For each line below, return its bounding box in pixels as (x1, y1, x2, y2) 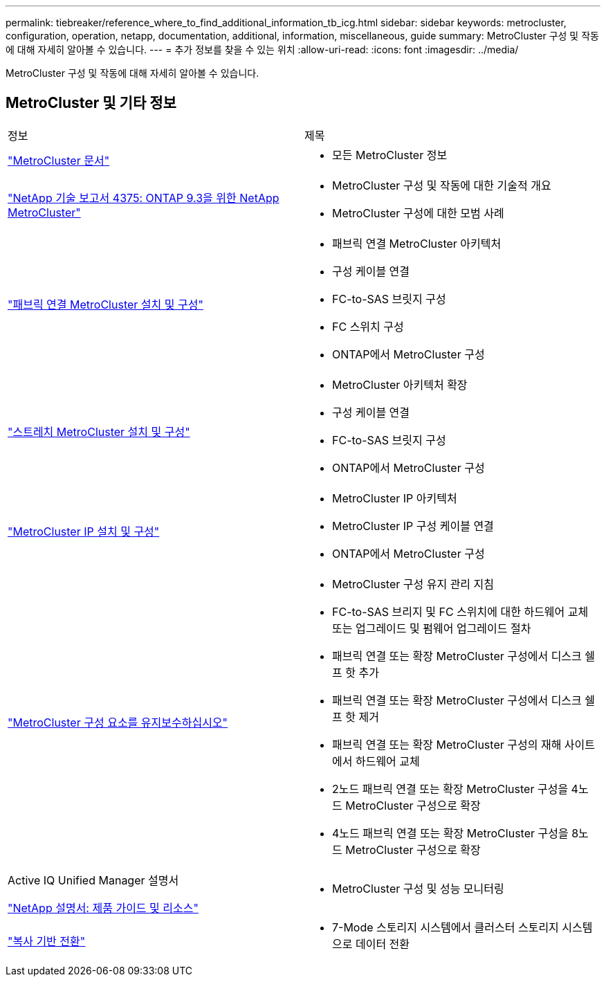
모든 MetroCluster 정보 (332, 147, 448, 162)
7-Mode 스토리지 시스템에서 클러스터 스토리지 (332, 920, 559, 934)
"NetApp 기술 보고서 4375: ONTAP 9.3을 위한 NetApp (8, 190, 279, 205)
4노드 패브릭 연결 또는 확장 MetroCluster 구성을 (332, 826, 569, 840)
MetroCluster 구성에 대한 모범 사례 (332, 206, 504, 220)
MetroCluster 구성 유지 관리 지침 (332, 576, 495, 591)
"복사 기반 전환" (8, 934, 86, 948)
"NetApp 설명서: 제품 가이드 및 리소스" (8, 900, 199, 915)
